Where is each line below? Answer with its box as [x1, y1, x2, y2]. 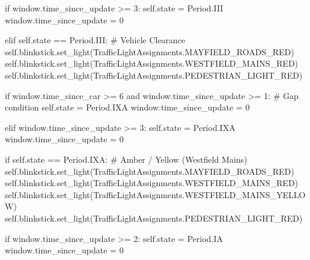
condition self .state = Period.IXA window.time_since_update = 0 [5, 101, 250, 113]
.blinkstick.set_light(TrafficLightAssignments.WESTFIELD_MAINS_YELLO [16, 188, 306, 201]
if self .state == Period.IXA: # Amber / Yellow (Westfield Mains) [5, 153, 248, 165]
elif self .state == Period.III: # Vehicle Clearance [5, 34, 186, 46]
